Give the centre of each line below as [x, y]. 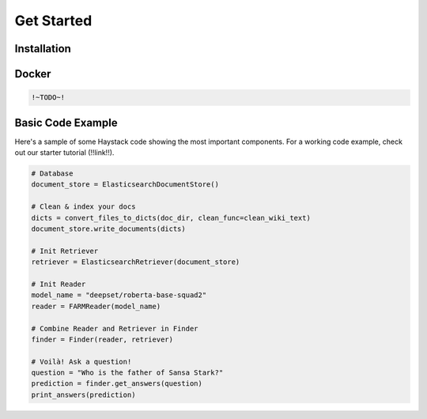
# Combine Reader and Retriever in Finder [115, 328]
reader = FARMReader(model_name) [96, 306]
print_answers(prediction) [83, 394]
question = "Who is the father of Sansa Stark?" [127, 373]
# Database [52, 174]
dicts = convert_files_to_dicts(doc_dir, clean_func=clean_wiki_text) [171, 218]
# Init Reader [59, 284]
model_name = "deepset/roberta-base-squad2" [119, 295]
